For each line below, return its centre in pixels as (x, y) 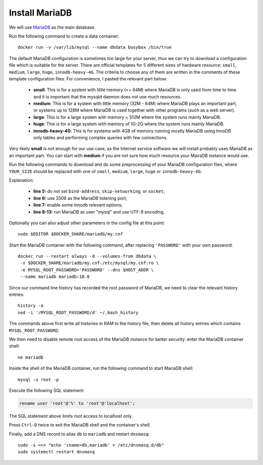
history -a (31, 306)
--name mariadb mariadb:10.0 (55, 277)
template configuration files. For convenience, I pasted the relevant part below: (88, 78)
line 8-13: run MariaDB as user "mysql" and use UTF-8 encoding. (99, 212)
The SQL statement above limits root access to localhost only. (71, 416)
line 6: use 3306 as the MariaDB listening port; (80, 198)
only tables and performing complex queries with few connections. (101, 138)
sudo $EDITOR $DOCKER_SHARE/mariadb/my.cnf (70, 234)
